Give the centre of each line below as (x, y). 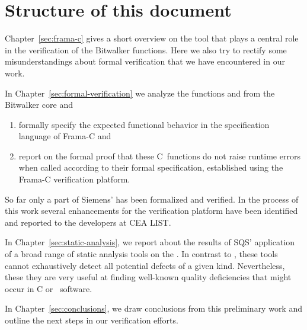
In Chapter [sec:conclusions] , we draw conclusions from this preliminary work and (153, 308)
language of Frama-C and (65, 136)
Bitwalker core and (39, 105)
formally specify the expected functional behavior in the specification (144, 124)
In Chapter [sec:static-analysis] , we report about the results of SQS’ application (150, 242)
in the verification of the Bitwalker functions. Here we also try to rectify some (146, 49)
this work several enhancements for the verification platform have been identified (151, 211)
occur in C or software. (49, 288)
